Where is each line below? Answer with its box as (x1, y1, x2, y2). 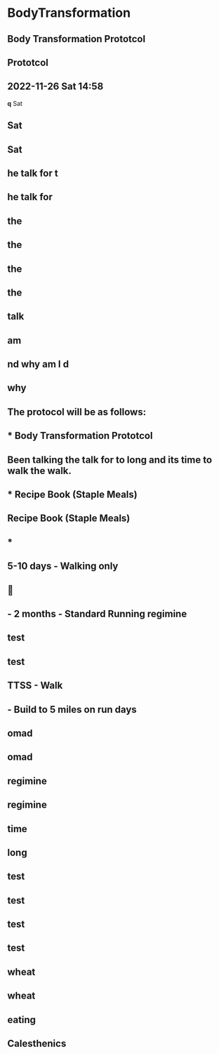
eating (7, 1013, 36, 1026)
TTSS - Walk (7, 680, 63, 692)
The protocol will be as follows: (7, 406, 146, 418)
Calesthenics (7, 1038, 67, 1050)
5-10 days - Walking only (7, 560, 119, 572)
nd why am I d (7, 358, 69, 370)
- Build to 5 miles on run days (7, 704, 137, 716)
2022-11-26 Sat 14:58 (7, 81, 104, 93)
